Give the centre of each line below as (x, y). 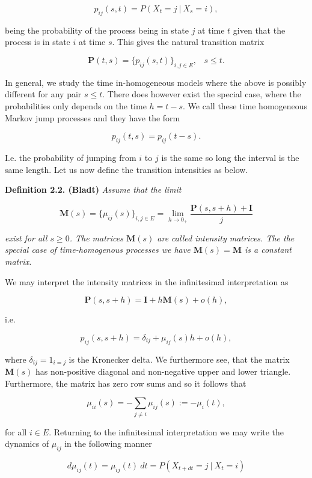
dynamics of (27, 443)
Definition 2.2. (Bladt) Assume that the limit (93, 189)
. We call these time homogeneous (245, 105)
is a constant (268, 250)
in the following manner (108, 443)
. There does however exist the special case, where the (202, 94)
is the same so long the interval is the (230, 157)
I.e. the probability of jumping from (71, 157)
